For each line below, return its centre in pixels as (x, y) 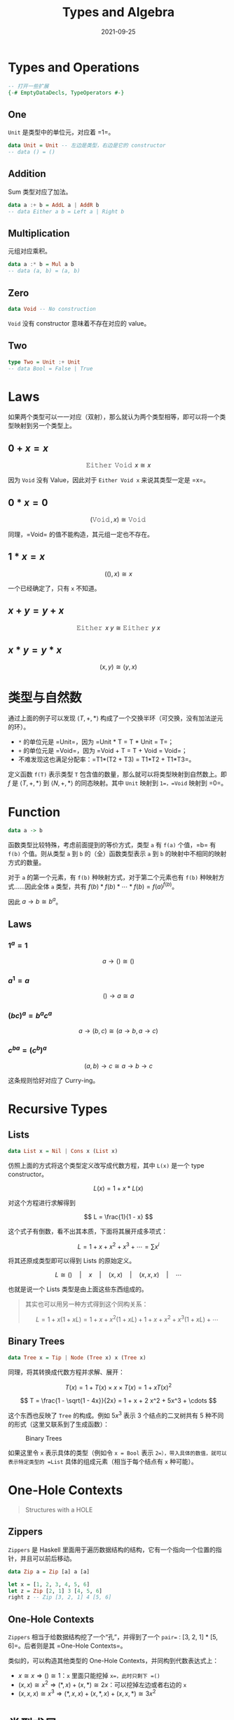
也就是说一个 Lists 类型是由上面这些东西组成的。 (78, 1289)
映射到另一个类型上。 (44, 426)
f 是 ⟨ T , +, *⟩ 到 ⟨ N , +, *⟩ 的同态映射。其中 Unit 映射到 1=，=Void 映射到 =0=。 (118, 783)
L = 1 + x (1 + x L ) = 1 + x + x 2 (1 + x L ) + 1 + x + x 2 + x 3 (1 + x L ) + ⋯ (127, 1319)
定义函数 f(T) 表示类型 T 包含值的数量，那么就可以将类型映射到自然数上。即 (117, 774)
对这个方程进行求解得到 (42, 1202)
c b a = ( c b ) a (28, 1050)
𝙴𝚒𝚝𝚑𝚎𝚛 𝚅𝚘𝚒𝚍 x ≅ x (118, 465)
